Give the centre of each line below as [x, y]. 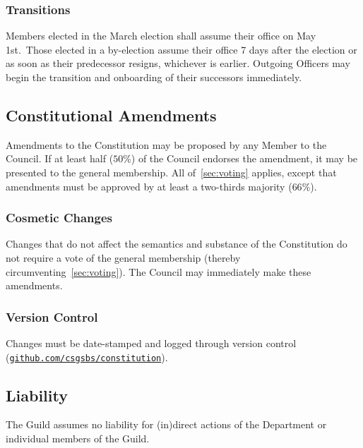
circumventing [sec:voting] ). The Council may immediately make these [159, 271]
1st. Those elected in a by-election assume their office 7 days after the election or [181, 49]
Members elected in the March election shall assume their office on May [161, 36]
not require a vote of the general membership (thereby [123, 257]
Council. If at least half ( [60, 158]
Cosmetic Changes [59, 218]
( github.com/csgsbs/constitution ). [87, 357]
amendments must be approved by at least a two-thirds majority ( [149, 186]
